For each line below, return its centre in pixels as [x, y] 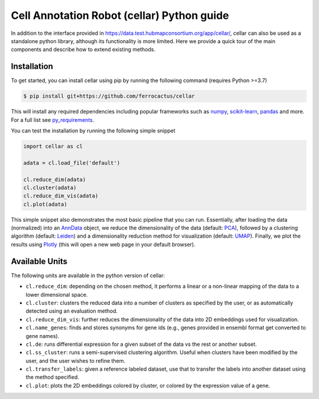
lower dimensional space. [57, 294]
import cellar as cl [53, 146]
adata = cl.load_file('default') [72, 163]
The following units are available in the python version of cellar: [88, 275]
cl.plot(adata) [45, 204]
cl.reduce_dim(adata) [55, 179]
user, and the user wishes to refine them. [76, 361]
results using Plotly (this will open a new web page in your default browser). [103, 244]
